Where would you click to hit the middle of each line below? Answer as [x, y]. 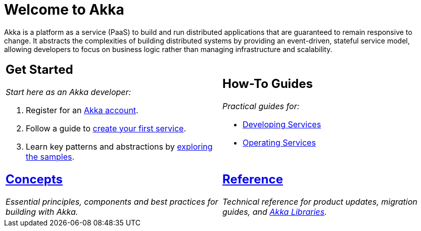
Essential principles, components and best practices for [112, 201]
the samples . [50, 156]
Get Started [39, 69]
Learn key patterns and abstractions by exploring [119, 146]
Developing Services [282, 124]
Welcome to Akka [64, 10]
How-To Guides [268, 83]
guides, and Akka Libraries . [275, 212]
